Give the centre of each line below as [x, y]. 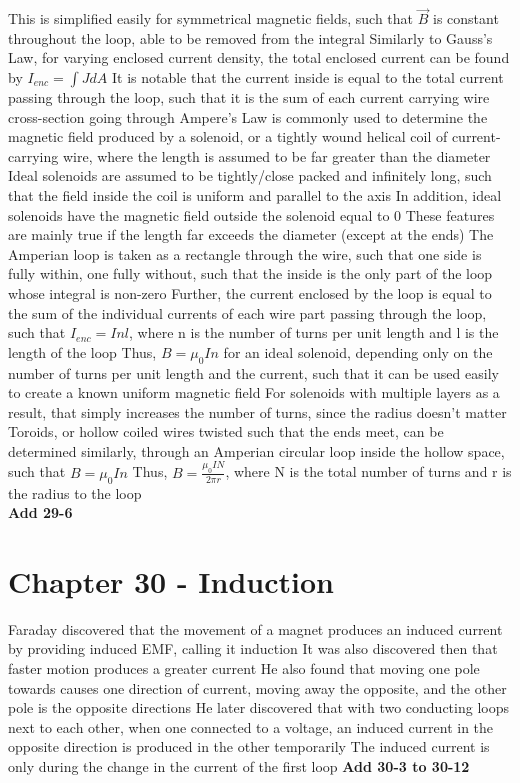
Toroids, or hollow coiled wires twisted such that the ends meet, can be [226, 431]
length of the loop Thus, [82, 351]
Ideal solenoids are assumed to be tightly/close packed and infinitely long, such [250, 175]
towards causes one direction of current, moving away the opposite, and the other [257, 687]
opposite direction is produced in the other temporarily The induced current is [249, 746]
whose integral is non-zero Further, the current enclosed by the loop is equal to [250, 292]
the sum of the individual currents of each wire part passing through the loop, [247, 312]
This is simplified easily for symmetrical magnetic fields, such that [211, 18]
